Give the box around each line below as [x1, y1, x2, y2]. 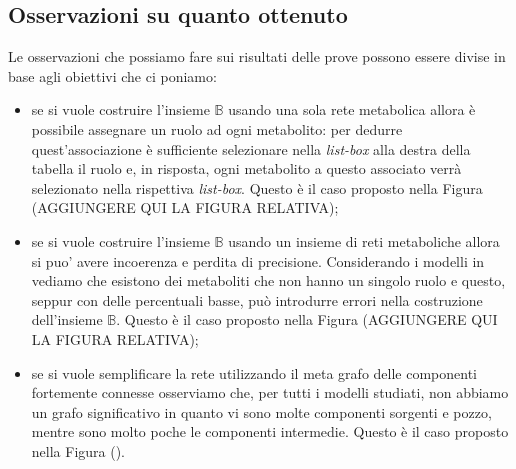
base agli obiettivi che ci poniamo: [8, 65, 217, 86]
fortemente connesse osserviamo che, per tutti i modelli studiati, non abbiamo [31, 382, 509, 403]
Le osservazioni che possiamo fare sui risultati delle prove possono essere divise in [8, 46, 506, 67]
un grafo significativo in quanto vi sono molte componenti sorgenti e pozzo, [31, 401, 492, 422]
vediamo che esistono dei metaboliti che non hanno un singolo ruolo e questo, [31, 270, 506, 291]
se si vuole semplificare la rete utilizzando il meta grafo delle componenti [31, 362, 477, 383]
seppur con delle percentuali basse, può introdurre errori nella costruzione [31, 289, 483, 310]
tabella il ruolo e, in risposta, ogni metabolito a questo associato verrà [31, 158, 462, 179]
